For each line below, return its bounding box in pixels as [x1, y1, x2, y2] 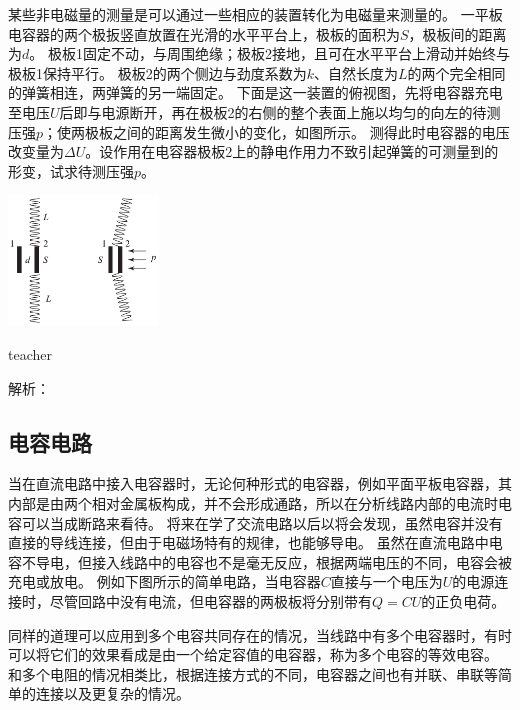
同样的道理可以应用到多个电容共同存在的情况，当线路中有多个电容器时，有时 [8, 624, 512, 645]
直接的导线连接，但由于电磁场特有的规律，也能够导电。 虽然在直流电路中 [8, 532, 489, 553]
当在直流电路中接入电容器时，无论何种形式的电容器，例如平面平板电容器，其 [8, 473, 512, 494]
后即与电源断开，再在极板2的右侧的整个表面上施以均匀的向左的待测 [59, 101, 501, 122]
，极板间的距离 [408, 23, 507, 44]
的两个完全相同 [407, 62, 506, 83]
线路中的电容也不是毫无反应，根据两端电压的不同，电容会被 [119, 551, 512, 572]
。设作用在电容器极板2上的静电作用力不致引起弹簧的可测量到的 [85, 141, 499, 162]
